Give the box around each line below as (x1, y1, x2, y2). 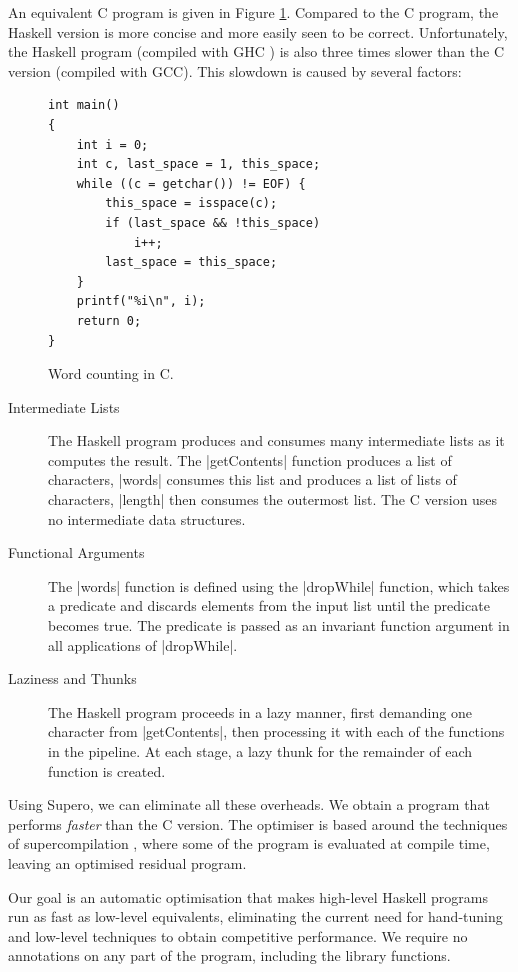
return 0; (76, 313, 142, 328)
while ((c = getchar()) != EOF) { (76, 176, 306, 191)
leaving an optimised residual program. (8, 852, 247, 873)
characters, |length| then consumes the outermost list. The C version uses (48, 489, 498, 510)
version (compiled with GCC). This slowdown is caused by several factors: (8, 60, 462, 81)
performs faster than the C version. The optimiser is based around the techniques (8, 813, 508, 834)
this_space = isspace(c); (105, 196, 278, 211)
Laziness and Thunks (8, 668, 137, 689)
